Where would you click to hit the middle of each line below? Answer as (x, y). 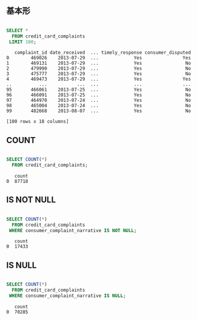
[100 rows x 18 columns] (38, 122)
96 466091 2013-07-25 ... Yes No (98, 95)
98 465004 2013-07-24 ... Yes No (98, 106)
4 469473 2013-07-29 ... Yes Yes (98, 79)
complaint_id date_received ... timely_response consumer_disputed (102, 53)
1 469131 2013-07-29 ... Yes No (98, 63)
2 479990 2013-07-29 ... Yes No (98, 68)
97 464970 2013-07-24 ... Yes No (98, 101)
